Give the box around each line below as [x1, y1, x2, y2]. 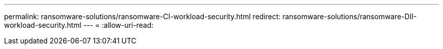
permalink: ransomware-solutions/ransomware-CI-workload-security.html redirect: [4, 12, 281, 21]
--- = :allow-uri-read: [83, 21, 154, 29]
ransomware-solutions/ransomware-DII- [282, 12, 417, 21]
